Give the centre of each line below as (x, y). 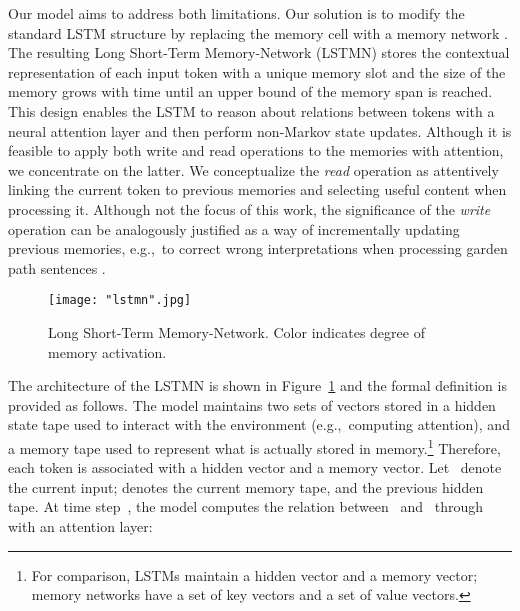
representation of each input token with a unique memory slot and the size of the (257, 71)
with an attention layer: (80, 525)
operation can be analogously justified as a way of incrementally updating (234, 228)
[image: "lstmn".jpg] (120, 300)
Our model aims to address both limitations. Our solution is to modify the (236, 13)
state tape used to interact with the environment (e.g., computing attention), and (259, 424)
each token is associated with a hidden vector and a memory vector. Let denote (255, 467)
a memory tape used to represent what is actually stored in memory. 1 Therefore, (254, 446)
